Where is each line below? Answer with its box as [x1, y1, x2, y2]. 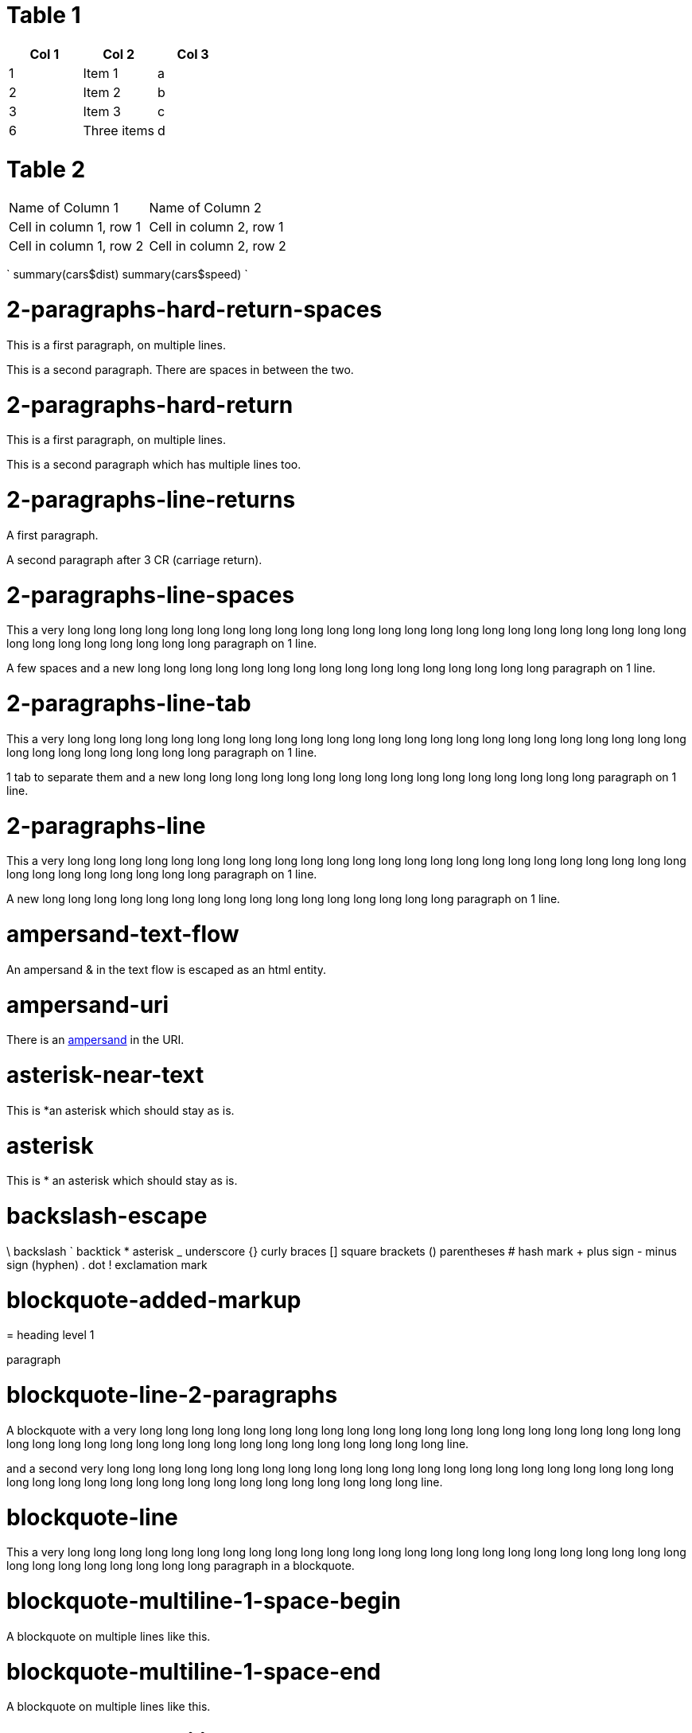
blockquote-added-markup [6, 1286, 301, 1314]
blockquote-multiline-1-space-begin [6, 1587, 402, 1614]
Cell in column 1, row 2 [9, 238, 144, 255]
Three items [83, 122, 154, 138]
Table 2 [6, 155, 86, 183]
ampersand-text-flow [6, 921, 239, 948]
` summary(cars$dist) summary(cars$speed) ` [6, 267, 248, 282]
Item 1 [83, 64, 119, 81]
